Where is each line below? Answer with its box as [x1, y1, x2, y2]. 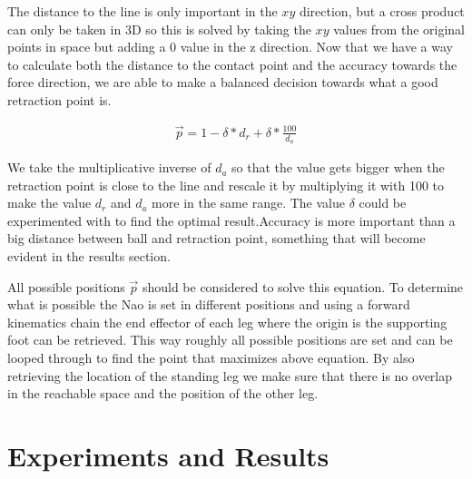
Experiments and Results [7, 436, 329, 474]
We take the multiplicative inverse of [7, 158, 211, 177]
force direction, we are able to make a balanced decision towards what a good [7, 73, 438, 92]
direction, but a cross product [299, 2, 465, 20]
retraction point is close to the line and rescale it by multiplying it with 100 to [7, 175, 445, 194]
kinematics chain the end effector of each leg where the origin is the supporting [7, 312, 447, 331]
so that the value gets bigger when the [231, 158, 445, 177]
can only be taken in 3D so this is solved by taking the [7, 19, 311, 38]
